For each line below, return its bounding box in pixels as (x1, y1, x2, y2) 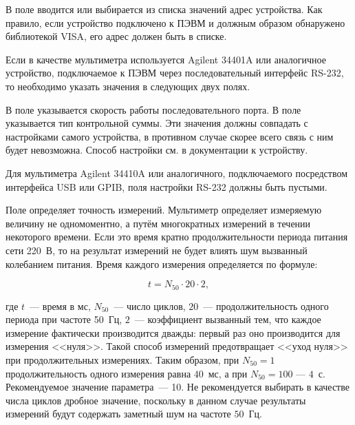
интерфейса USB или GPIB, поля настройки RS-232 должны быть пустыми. (6, 179, 327, 194)
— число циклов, (114, 298, 186, 313)
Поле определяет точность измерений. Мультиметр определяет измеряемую (6, 203, 322, 217)
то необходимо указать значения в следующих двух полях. (6, 79, 250, 93)
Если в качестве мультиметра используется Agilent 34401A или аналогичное (6, 52, 326, 66)
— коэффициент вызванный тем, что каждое (134, 312, 321, 326)
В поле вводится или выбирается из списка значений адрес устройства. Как (6, 2, 323, 16)
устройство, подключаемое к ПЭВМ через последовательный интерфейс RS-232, (6, 65, 344, 80)
